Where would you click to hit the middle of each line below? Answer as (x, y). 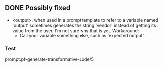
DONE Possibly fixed (38, 8)
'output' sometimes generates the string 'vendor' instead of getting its (84, 25)
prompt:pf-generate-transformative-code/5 (50, 59)
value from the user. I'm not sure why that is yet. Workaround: (76, 30)
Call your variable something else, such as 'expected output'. (82, 35)
